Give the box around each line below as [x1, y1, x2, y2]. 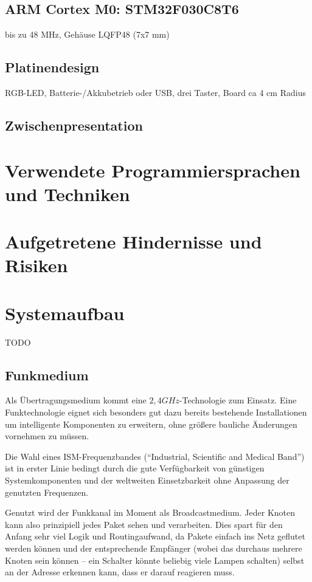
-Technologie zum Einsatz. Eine [179, 394, 297, 406]
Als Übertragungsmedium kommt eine [5, 394, 147, 406]
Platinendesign [5, 58, 100, 77]
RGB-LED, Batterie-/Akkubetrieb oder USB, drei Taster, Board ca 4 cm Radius [5, 86, 306, 98]
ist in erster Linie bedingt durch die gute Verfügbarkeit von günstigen [5, 462, 265, 474]
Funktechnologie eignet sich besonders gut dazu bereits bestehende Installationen [5, 406, 307, 419]
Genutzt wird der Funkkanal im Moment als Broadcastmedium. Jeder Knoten [5, 506, 296, 519]
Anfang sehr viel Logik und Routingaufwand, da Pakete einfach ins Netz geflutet [5, 530, 305, 543]
